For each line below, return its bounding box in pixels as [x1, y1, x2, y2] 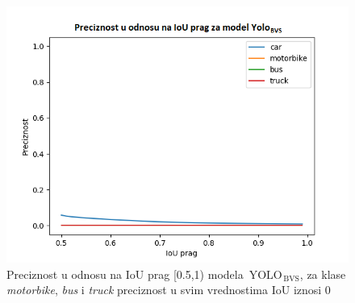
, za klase [299, 265, 346, 282]
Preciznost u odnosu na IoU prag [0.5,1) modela [6, 265, 244, 282]
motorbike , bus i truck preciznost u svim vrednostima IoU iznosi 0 [6, 281, 331, 298]
